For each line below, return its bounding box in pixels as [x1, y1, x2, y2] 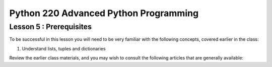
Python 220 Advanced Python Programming [9, 8, 199, 19]
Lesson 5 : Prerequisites [9, 22, 92, 31]
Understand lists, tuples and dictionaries [22, 45, 106, 51]
